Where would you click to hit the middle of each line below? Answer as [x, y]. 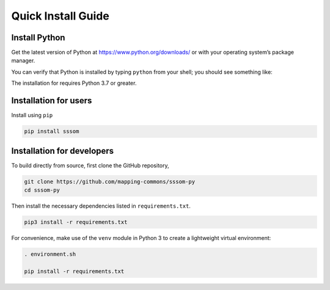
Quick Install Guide [60, 16]
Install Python [38, 38]
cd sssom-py [42, 190]
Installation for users [52, 101]
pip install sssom [52, 132]
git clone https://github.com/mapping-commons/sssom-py [110, 181]
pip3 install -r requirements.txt [76, 222]
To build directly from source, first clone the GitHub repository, [90, 165]
